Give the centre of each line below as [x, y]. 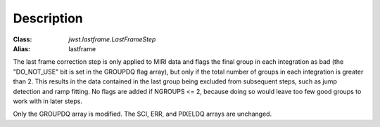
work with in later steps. [48, 101]
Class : [23, 39]
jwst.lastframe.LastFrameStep [112, 39]
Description [48, 18]
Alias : [22, 48]
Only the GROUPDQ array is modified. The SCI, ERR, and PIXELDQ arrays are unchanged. [142, 114]
